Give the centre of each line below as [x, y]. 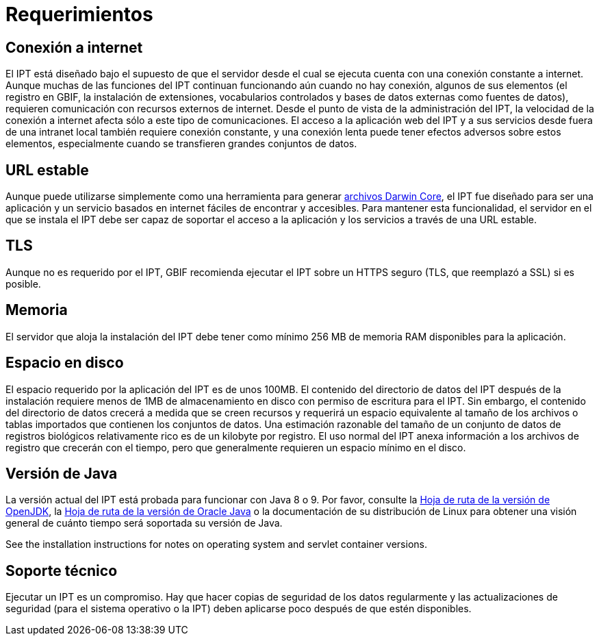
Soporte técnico [62, 570]
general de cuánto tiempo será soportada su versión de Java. [144, 523]
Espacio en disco [65, 363]
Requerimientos [79, 14]
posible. [23, 284]
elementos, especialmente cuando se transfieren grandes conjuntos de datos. [181, 144]
